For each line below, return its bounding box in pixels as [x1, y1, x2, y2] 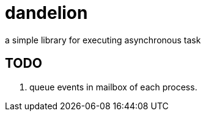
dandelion [5, 2, 88, 23]
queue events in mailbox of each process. [29, 81, 197, 92]
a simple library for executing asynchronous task [5, 34, 201, 45]
